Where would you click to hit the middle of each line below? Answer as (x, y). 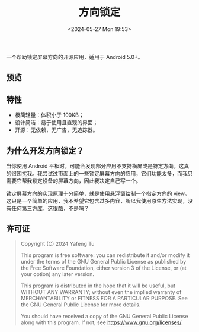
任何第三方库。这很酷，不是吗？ (50, 208)
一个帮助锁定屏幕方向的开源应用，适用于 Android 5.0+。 (75, 57)
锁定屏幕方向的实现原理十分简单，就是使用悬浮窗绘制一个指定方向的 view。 (98, 193)
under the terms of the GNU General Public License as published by (103, 261)
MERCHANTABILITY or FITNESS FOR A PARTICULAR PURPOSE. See (104, 298)
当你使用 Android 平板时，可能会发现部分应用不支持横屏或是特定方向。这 (95, 166)
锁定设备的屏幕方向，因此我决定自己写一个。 (86, 181)
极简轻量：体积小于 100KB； (49, 115)
